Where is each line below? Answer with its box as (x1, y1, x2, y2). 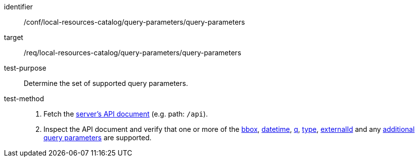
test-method (4, 94, 44, 103)
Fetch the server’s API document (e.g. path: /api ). (43, 110, 208, 118)
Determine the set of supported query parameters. (24, 79, 188, 87)
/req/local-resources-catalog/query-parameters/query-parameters (24, 48, 242, 57)
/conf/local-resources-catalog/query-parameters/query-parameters (24, 18, 245, 26)
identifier (4, 2, 33, 11)
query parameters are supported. (43, 133, 152, 142)
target (4, 33, 23, 41)
